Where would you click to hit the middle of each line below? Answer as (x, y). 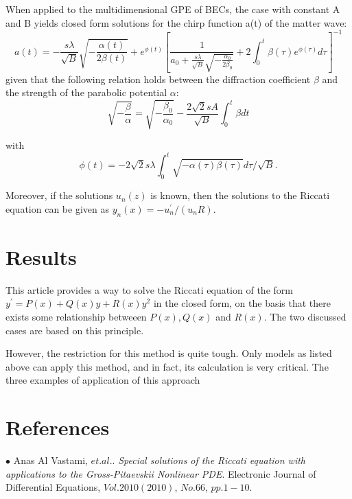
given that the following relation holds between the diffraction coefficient (158, 79)
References (58, 427)
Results (41, 256)
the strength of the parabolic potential (86, 92)
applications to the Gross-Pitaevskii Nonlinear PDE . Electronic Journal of (161, 473)
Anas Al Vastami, (50, 460)
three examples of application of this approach (103, 380)
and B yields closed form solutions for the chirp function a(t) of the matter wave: (176, 22)
